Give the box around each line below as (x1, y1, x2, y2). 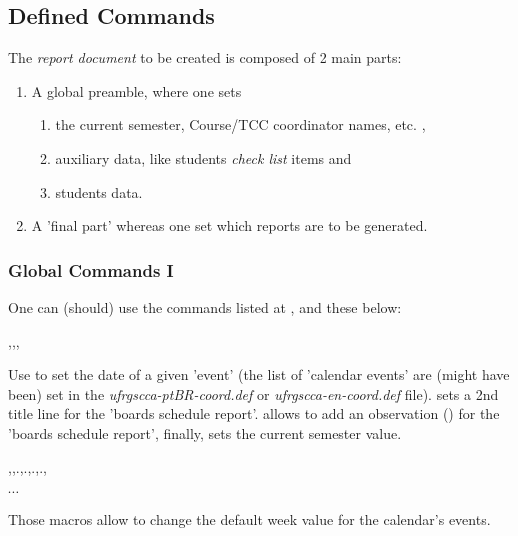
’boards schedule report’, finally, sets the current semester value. (8, 422, 402, 443)
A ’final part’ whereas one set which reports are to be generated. (31, 215, 428, 236)
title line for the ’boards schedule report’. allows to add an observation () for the (8, 403, 500, 424)
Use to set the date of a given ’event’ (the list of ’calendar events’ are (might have (8, 364, 510, 385)
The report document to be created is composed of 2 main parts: (8, 47, 402, 68)
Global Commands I (8, 257, 174, 282)
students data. (55, 181, 143, 202)
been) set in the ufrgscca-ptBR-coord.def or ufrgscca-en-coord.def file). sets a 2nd (8, 383, 499, 404)
